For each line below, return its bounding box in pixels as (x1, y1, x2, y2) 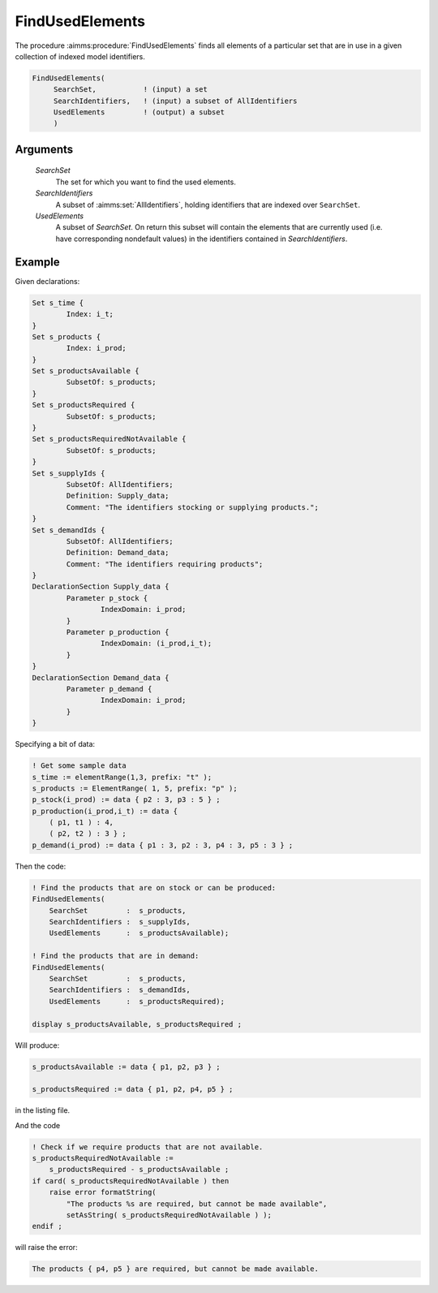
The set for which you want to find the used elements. (55, 177, 237, 187)
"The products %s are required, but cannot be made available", (66, 1199, 328, 1209)
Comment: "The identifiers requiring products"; (66, 559, 264, 568)
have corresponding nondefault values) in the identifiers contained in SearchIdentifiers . (55, 234, 348, 244)
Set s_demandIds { (32, 525, 105, 535)
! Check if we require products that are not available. (32, 1142, 264, 1152)
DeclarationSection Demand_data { (32, 673, 170, 682)
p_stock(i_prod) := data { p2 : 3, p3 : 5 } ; (32, 795, 221, 804)
